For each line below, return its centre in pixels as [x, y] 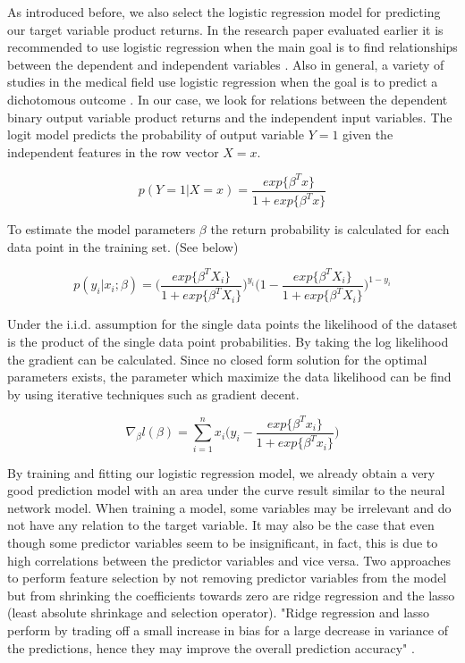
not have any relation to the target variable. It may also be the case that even [221, 525]
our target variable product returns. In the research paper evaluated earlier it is [225, 29]
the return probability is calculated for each [330, 229]
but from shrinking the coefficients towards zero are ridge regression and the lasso [231, 595]
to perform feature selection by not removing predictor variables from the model [227, 578]
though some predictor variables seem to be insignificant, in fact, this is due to [223, 542]
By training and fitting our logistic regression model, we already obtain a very [221, 472]
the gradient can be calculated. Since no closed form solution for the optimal [217, 359]
